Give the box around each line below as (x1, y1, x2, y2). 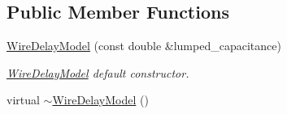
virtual (7, 91, 40, 108)
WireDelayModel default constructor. (7, 64, 189, 81)
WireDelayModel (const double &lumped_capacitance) (7, 37, 281, 54)
